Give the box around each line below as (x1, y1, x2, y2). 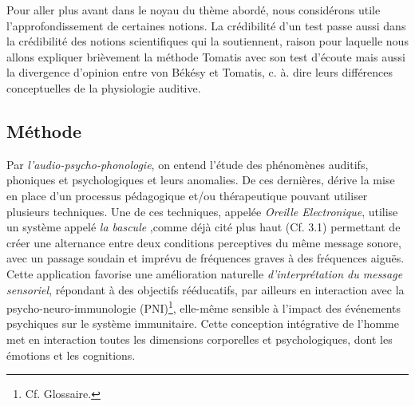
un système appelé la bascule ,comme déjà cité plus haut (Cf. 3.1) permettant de (6, 219, 401, 235)
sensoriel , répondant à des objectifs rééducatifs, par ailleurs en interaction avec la (6, 281, 405, 298)
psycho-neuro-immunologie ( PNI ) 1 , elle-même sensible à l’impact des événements (6, 298, 401, 316)
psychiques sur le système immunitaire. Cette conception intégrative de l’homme (6, 315, 399, 332)
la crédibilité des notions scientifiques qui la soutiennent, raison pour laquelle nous (6, 33, 409, 49)
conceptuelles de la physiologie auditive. (6, 79, 201, 96)
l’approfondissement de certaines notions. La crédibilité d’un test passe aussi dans (6, 17, 406, 34)
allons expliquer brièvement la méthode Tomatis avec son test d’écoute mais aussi (6, 48, 405, 65)
